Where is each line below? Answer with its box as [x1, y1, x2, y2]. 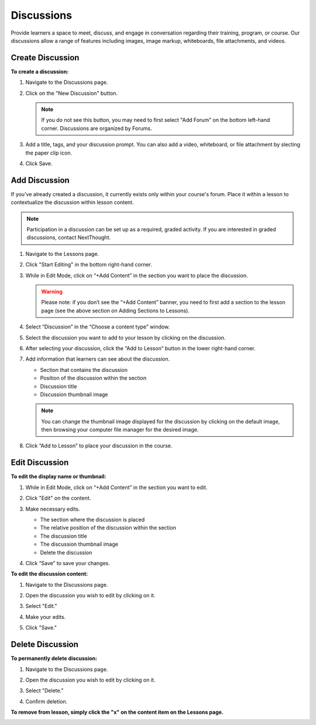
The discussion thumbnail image [40, 541, 118, 548]
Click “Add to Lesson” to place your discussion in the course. [25, 442, 173, 449]
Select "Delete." [25, 687, 64, 694]
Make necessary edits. [25, 505, 80, 512]
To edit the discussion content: [11, 570, 88, 577]
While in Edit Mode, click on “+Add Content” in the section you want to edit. [25, 484, 208, 491]
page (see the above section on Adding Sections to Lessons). [41, 307, 190, 314]
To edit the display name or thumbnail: [11, 473, 107, 480]
